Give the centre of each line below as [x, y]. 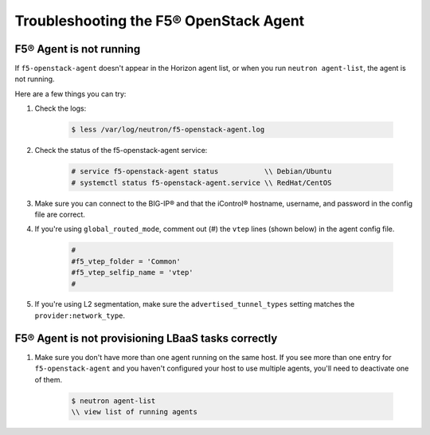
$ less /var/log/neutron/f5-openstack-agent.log [168, 130]
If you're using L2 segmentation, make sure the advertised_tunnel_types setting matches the [195, 304]
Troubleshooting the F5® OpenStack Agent [160, 21]
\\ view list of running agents [135, 411]
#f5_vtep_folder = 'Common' [126, 261]
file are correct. [60, 214]
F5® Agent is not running [78, 49]
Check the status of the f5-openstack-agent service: [121, 151]
